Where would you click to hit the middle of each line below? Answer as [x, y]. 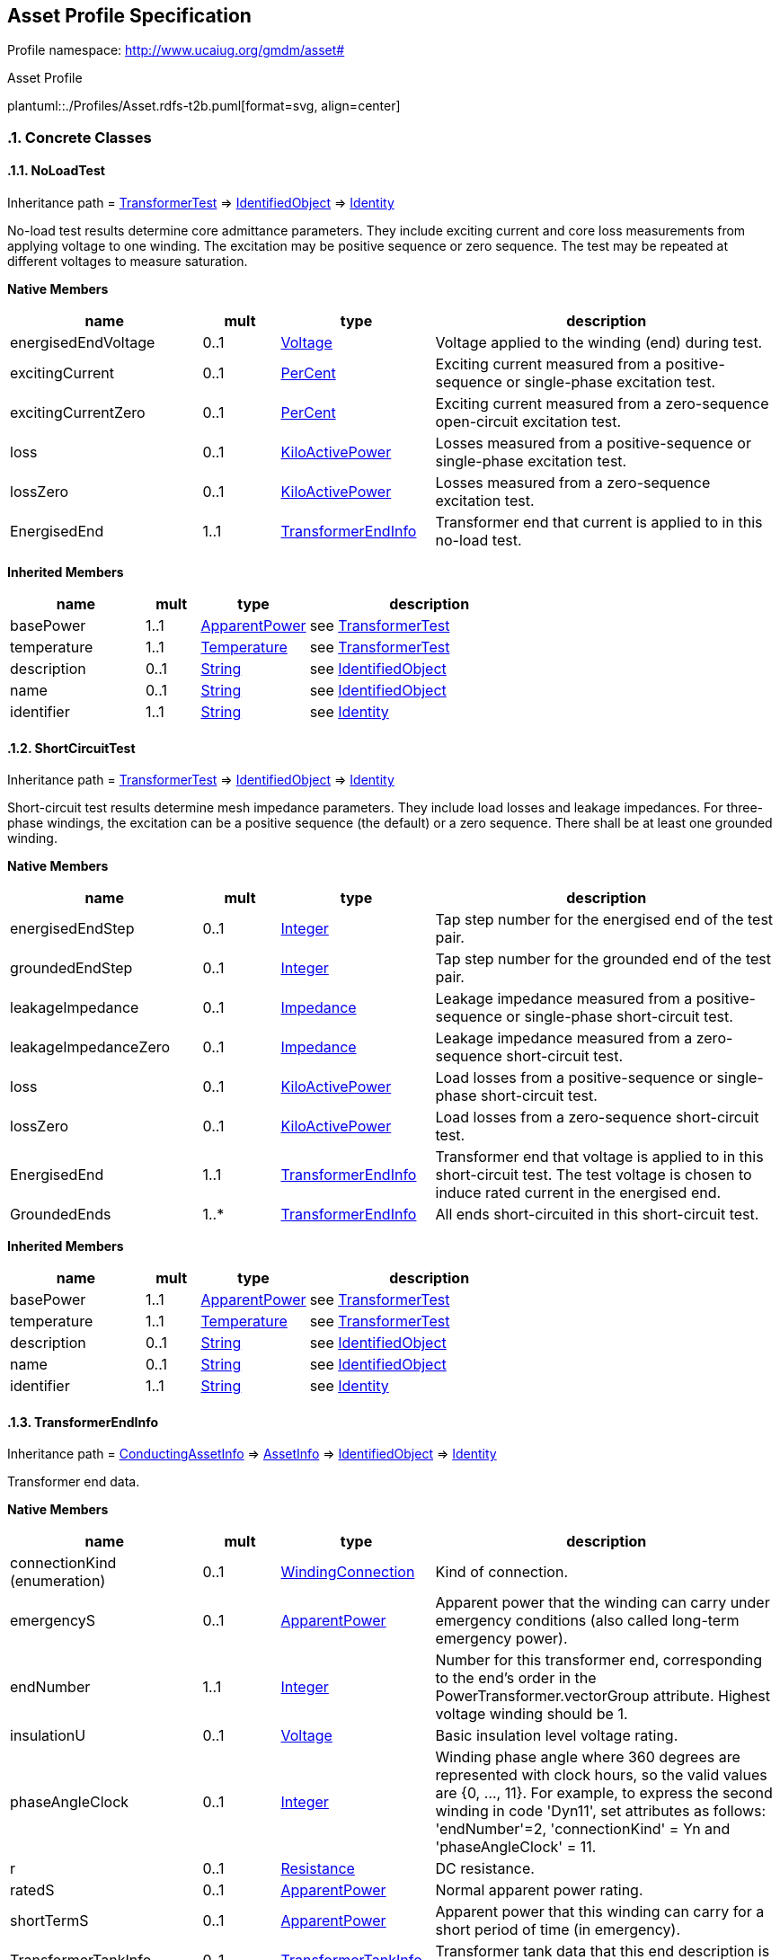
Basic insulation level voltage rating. [557, 1736]
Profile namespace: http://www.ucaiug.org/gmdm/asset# [176, 50]
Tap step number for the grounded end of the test [603, 959]
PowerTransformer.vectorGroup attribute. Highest [603, 1696]
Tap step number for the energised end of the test [604, 920]
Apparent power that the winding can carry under [603, 1603]
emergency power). [501, 1639]
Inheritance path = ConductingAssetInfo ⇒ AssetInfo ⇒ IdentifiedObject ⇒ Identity [252, 1454]
